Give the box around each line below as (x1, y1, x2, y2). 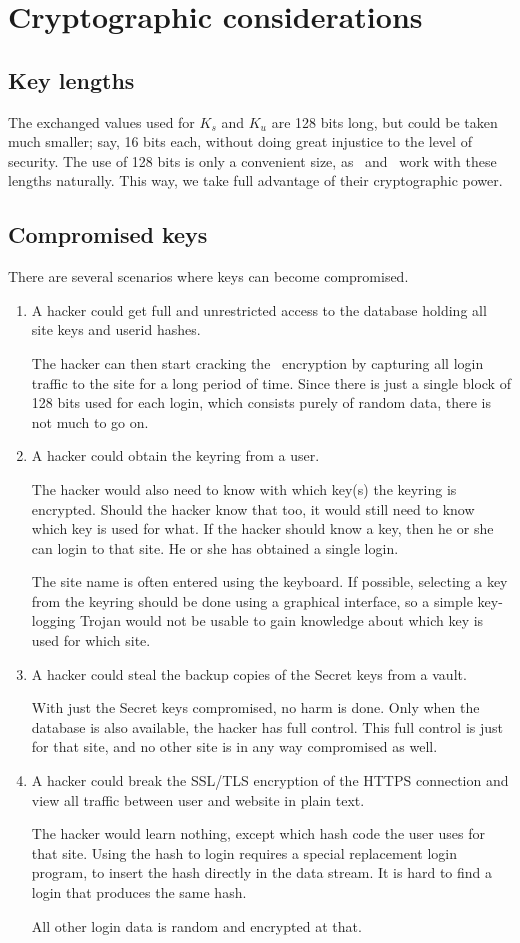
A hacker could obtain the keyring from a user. (31, 445, 320, 466)
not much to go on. (31, 411, 149, 432)
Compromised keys (8, 219, 208, 250)
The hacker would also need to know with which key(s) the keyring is (31, 478, 457, 499)
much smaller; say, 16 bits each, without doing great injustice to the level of (8, 131, 472, 152)
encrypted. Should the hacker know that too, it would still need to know (31, 498, 475, 519)
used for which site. (31, 630, 151, 651)
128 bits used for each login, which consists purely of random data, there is (31, 392, 491, 413)
